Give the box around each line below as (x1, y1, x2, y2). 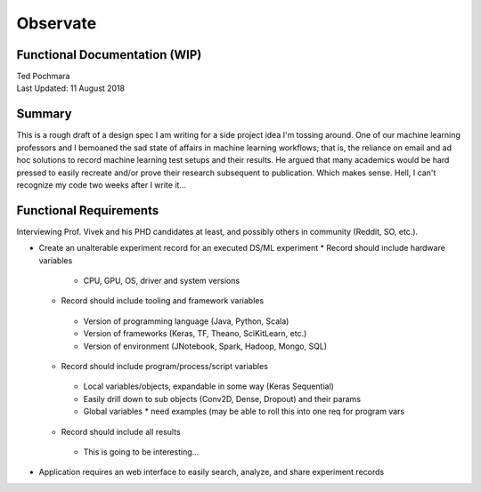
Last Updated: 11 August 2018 (16, 83, 126, 93)
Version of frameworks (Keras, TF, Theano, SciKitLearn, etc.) (83, 328, 307, 339)
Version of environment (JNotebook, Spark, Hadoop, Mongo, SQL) (83, 341, 328, 351)
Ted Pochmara (16, 71, 70, 82)
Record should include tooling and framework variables (61, 295, 265, 306)
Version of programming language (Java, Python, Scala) (83, 316, 289, 327)
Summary (16, 107, 72, 122)
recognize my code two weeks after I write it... (16, 179, 187, 190)
